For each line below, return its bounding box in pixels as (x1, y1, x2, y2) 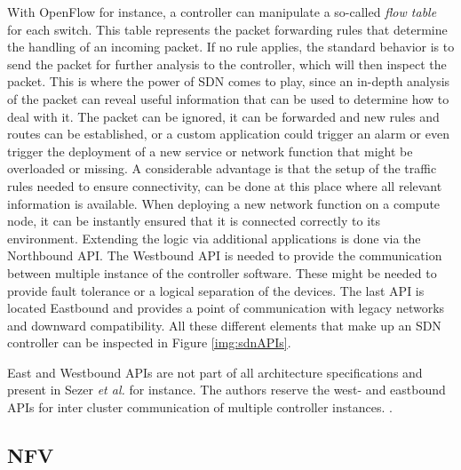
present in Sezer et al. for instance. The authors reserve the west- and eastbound (7, 380, 446, 399)
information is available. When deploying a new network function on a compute (7, 194, 441, 212)
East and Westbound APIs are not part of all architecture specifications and (7, 362, 423, 381)
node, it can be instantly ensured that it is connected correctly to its (7, 211, 381, 230)
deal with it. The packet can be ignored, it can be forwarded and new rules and (7, 107, 440, 125)
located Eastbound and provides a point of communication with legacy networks (7, 299, 445, 317)
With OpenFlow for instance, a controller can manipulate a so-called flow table (7, 3, 437, 20)
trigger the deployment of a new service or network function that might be (7, 141, 413, 160)
